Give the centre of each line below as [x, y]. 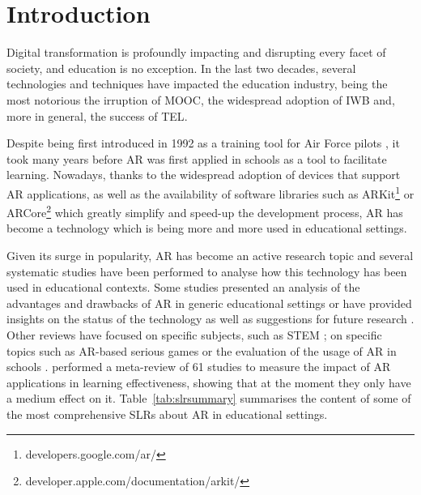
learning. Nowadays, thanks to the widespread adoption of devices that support [204, 175]
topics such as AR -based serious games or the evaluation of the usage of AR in [202, 350]
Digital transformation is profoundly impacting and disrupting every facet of [196, 52]
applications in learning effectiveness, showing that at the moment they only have [209, 382]
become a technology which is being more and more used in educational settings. [207, 228]
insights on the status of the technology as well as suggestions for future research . [210, 319]
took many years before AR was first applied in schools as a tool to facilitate [197, 158]
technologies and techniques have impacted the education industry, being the [197, 84]
